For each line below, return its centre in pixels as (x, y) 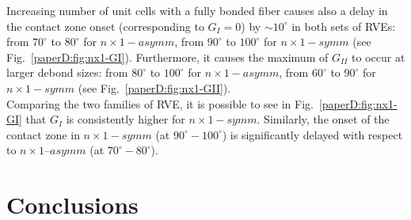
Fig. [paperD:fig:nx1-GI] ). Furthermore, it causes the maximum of (167, 57)
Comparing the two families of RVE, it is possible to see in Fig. (160, 103)
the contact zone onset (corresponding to (105, 26)
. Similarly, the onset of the (323, 119)
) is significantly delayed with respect (312, 134)
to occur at (379, 57)
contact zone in (43, 134)
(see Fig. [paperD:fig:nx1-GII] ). (154, 87)
